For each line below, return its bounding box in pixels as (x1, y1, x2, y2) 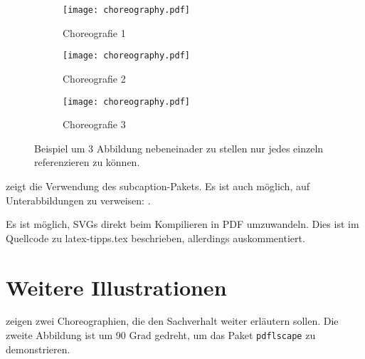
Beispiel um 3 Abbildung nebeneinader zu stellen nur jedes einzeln (34, 140, 324, 155)
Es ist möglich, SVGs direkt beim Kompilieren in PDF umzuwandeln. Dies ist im (6, 217, 359, 231)
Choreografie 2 (63, 71, 126, 85)
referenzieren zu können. (34, 155, 140, 170)
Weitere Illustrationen (6, 272, 227, 301)
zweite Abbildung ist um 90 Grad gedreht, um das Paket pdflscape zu (6, 328, 316, 343)
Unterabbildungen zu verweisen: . (6, 192, 151, 207)
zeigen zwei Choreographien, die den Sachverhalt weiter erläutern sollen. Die (6, 313, 339, 328)
